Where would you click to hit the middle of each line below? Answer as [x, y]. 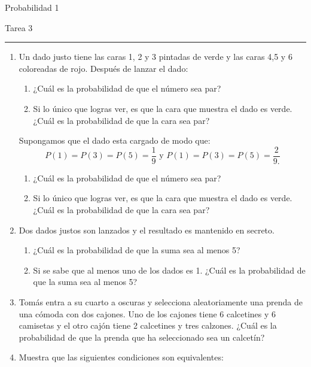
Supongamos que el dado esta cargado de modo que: [115, 140]
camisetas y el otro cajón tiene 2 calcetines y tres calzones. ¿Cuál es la [148, 325]
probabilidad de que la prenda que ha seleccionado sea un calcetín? [142, 337]
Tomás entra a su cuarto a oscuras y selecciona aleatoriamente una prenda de [161, 301]
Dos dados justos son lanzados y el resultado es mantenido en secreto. [147, 230]
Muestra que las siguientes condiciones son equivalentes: [121, 357]
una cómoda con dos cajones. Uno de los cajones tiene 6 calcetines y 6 [147, 313]
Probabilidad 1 [32, 7]
